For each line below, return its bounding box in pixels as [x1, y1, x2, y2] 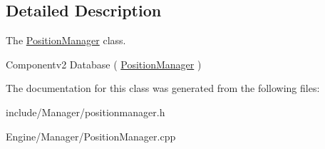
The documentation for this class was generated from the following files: [6, 81, 320, 96]
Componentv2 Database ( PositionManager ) [6, 56, 202, 71]
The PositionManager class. [6, 33, 126, 48]
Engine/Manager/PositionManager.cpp [6, 128, 176, 143]
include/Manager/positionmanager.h [6, 104, 165, 119]
